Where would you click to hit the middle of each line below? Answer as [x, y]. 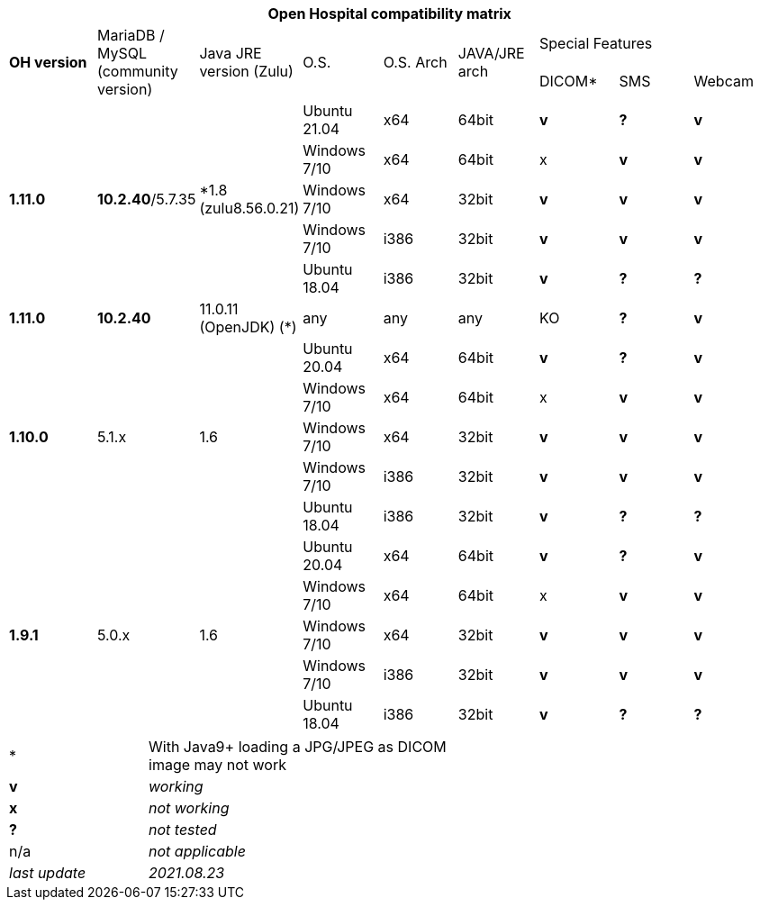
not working [189, 808]
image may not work [218, 765]
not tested [183, 830]
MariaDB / [131, 35]
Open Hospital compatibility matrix [389, 14]
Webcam [724, 81]
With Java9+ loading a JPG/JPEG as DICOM [298, 747]
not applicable [197, 851]
